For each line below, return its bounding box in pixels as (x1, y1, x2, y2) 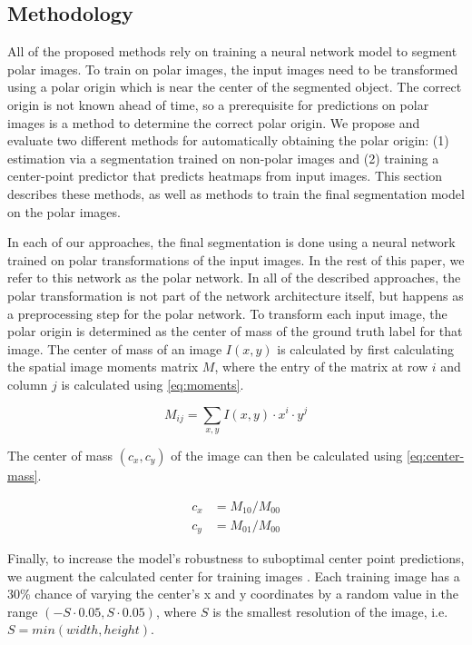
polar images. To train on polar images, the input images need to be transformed (7, 59, 458, 78)
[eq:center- (407, 445, 465, 464)
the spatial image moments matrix (7, 357, 199, 376)
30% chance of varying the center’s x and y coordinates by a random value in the (7, 584, 458, 603)
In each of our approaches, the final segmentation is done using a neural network (7, 233, 456, 252)
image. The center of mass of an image (7, 339, 222, 358)
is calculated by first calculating (277, 339, 454, 358)
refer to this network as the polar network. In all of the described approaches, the (7, 268, 461, 287)
